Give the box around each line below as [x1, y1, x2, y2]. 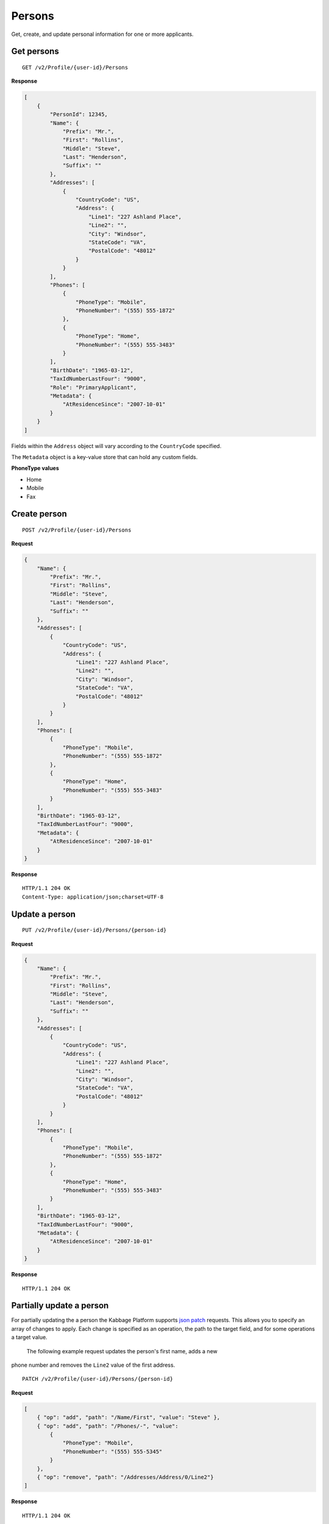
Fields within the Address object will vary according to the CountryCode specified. [11, 442, 222, 449]
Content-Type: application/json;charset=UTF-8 [22, 893, 164, 900]
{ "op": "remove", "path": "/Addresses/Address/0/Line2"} [37, 1473, 214, 1481]
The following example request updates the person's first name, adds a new [26, 1347, 218, 1355]
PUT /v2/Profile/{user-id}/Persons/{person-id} [22, 927, 167, 934]
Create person [11, 509, 67, 519]
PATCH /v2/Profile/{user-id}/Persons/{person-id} [22, 1375, 174, 1383]
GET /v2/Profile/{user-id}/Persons [22, 64, 129, 71]
